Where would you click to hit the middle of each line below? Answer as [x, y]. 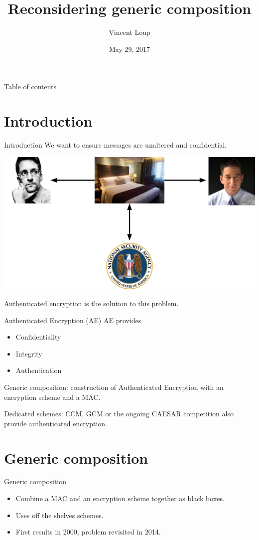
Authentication [39, 370]
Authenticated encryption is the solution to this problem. [91, 303]
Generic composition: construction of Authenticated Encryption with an [114, 387]
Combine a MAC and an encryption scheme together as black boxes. [120, 498]
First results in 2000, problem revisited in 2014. [88, 532]
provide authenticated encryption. [56, 423]
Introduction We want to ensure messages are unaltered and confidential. [115, 145]
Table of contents [30, 87]
